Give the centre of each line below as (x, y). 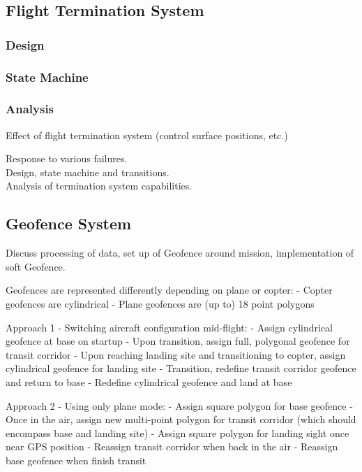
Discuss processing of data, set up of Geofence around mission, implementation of (180, 253)
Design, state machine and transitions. (88, 172)
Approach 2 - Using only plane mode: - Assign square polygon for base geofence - (179, 405)
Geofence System (69, 223)
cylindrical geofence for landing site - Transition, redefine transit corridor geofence (181, 368)
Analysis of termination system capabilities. (99, 186)
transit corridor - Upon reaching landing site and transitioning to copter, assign (176, 354)
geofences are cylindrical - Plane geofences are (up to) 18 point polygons (160, 304)
